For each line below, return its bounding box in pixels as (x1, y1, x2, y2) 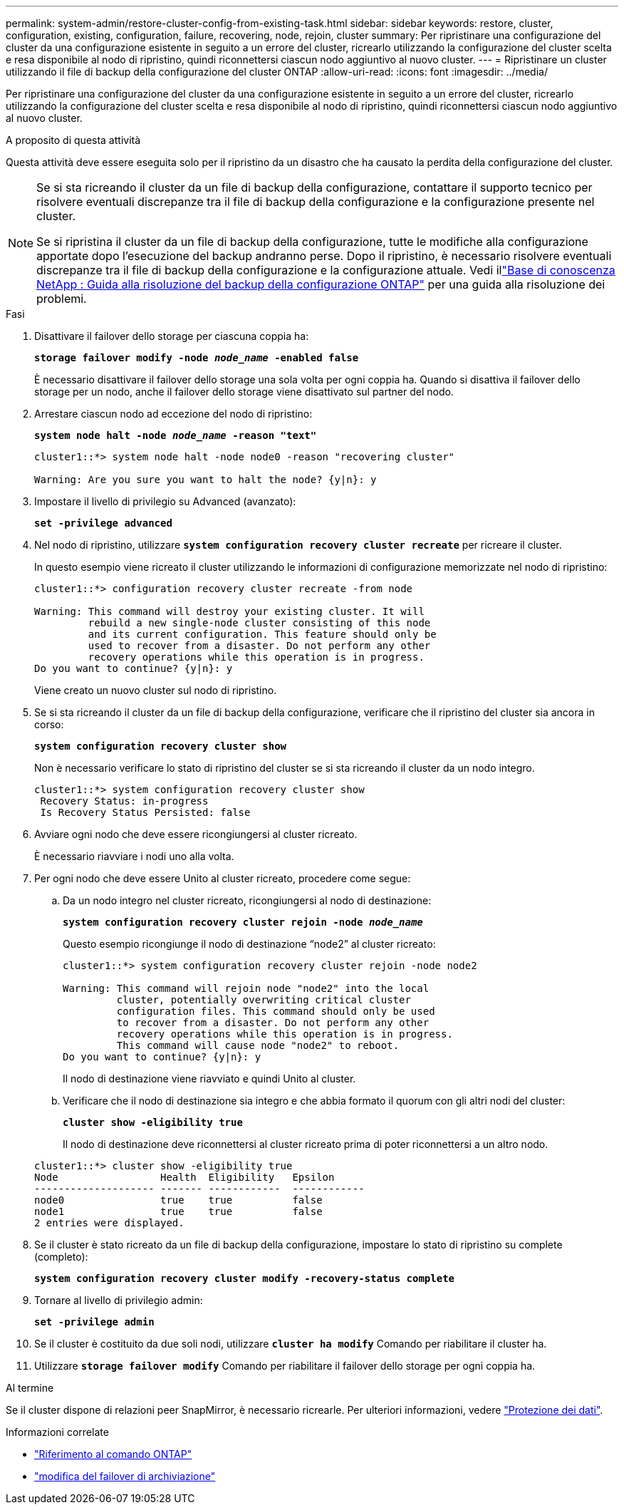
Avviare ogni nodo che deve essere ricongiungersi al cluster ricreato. (34, 828, 358, 840)
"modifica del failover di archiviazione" (34, 1470, 216, 1482)
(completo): (34, 1251, 88, 1263)
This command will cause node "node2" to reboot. (116, 1040, 400, 1051)
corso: (34, 718, 64, 730)
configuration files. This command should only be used (116, 1005, 435, 1017)
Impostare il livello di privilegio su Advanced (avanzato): (34, 495, 296, 507)
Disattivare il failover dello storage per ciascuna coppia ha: (34, 330, 309, 342)
